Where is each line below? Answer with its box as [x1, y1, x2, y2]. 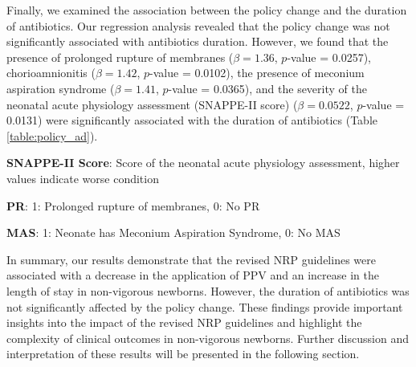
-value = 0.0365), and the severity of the [168, 80, 367, 96]
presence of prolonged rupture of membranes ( [6, 48, 234, 65]
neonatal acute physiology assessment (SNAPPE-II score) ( [6, 96, 298, 112]
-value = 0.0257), [287, 48, 372, 65]
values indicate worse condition [6, 169, 159, 186]
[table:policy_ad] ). [6, 127, 98, 144]
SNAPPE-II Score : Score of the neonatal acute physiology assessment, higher [6, 154, 400, 171]
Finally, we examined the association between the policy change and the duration [6, 2, 407, 18]
